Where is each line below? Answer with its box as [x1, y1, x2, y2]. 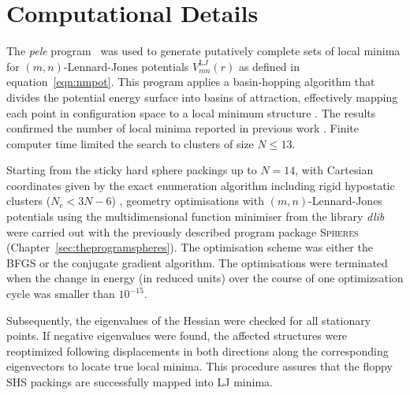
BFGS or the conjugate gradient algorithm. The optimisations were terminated [6, 254, 388, 270]
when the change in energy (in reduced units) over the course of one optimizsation [6, 270, 404, 286]
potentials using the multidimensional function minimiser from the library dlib [6, 208, 385, 225]
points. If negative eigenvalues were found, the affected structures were [6, 327, 348, 344]
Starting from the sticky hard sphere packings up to [6, 162, 257, 178]
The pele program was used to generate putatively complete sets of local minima [6, 43, 401, 59]
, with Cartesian [295, 162, 374, 178]
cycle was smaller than [6, 285, 115, 302]
